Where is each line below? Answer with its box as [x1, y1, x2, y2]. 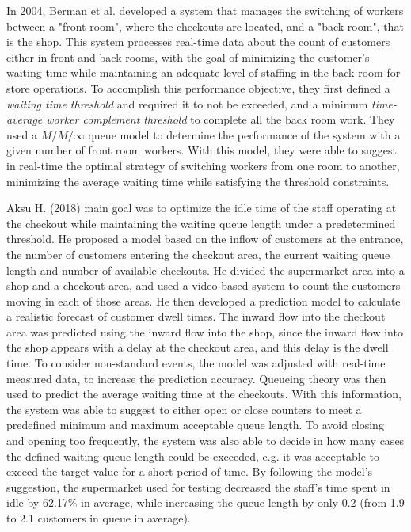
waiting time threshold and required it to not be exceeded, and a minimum [6, 95, 368, 112]
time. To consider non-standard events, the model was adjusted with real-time [6, 355, 386, 371]
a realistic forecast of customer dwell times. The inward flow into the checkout [6, 308, 386, 325]
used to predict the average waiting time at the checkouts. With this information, [6, 386, 401, 402]
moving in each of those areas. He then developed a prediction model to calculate [6, 292, 401, 309]
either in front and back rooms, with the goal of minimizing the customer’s [6, 48, 370, 65]
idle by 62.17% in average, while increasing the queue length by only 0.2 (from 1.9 [6, 494, 405, 511]
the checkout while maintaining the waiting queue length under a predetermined [6, 215, 396, 231]
